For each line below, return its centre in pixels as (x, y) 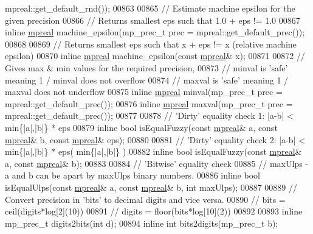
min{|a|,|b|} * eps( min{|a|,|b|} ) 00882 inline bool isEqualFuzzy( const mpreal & (153, 151)
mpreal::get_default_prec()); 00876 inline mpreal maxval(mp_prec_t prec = (149, 103)
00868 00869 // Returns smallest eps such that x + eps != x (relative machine (151, 44)
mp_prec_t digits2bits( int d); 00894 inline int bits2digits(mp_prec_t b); (142, 223)
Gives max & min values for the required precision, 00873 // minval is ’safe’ (146, 67)
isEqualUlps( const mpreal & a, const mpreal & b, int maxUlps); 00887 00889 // (151, 187)
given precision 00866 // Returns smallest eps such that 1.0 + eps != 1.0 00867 (153, 20)
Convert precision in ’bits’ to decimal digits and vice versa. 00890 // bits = (145, 199)
